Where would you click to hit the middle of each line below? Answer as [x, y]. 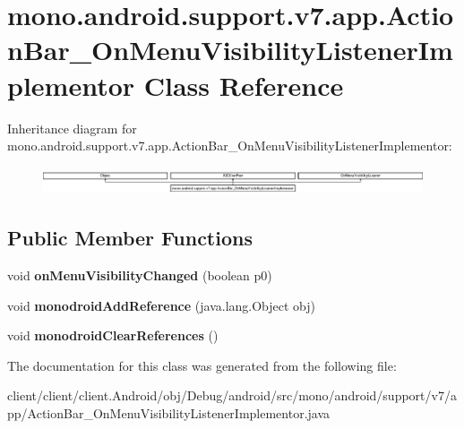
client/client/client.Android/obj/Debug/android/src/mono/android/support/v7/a [232, 395]
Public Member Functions [130, 238]
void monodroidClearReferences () [113, 335]
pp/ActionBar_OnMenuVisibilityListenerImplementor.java [169, 413]
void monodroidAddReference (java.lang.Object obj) [162, 305]
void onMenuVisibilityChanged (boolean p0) [140, 275]
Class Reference [244, 85]
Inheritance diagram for [72, 128]
